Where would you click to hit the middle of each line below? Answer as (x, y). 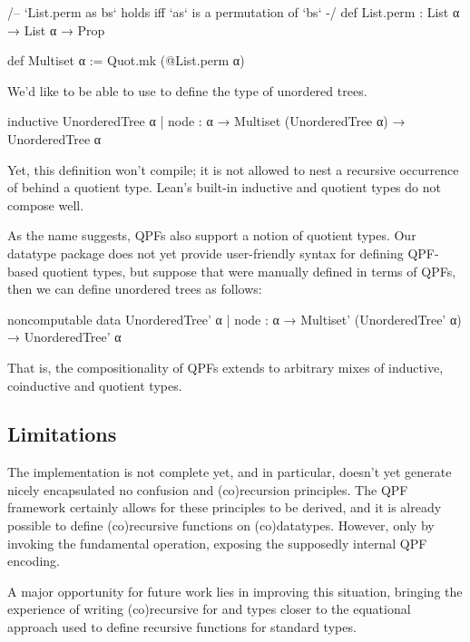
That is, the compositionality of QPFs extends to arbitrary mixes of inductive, (225, 367)
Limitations (62, 434)
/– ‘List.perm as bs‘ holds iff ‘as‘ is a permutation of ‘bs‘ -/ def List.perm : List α (234, 12)
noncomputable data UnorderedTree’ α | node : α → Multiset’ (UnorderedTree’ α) (235, 319)
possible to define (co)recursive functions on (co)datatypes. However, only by (221, 525)
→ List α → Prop (56, 29)
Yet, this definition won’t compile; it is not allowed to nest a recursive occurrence (233, 169)
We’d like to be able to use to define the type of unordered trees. (187, 90)
